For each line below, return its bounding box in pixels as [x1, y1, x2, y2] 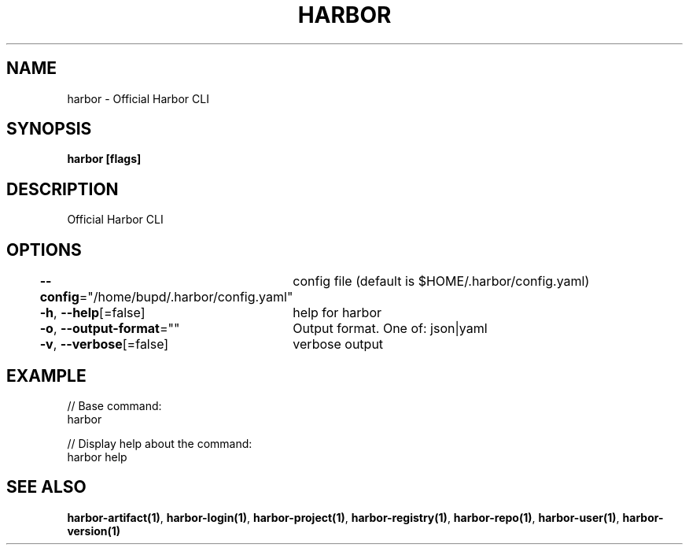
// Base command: [67, 398, 162, 412]
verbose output [293, 336, 384, 353]
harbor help [67, 449, 127, 464]
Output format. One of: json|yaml [293, 320, 488, 337]
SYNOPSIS [6, 119, 92, 139]
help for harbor [293, 305, 382, 321]
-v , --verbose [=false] [39, 336, 169, 353]
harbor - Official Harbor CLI [67, 91, 209, 105]
